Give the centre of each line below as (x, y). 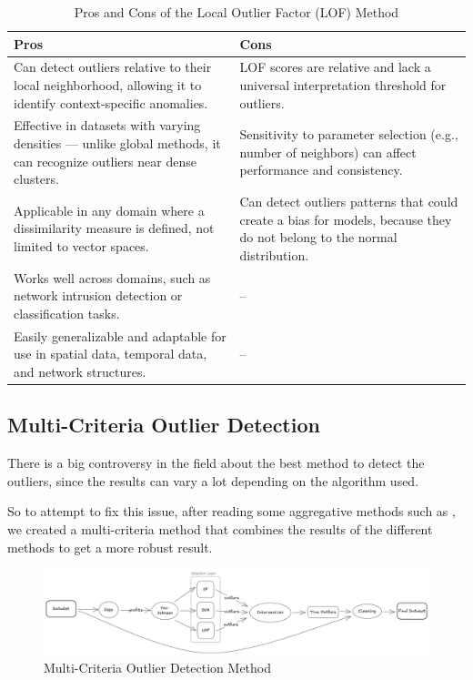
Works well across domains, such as (112, 277)
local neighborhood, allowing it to (108, 85)
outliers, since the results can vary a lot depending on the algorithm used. (213, 480)
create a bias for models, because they (346, 219)
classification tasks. (67, 313)
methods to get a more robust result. (110, 547)
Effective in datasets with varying (107, 125)
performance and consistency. (321, 170)
